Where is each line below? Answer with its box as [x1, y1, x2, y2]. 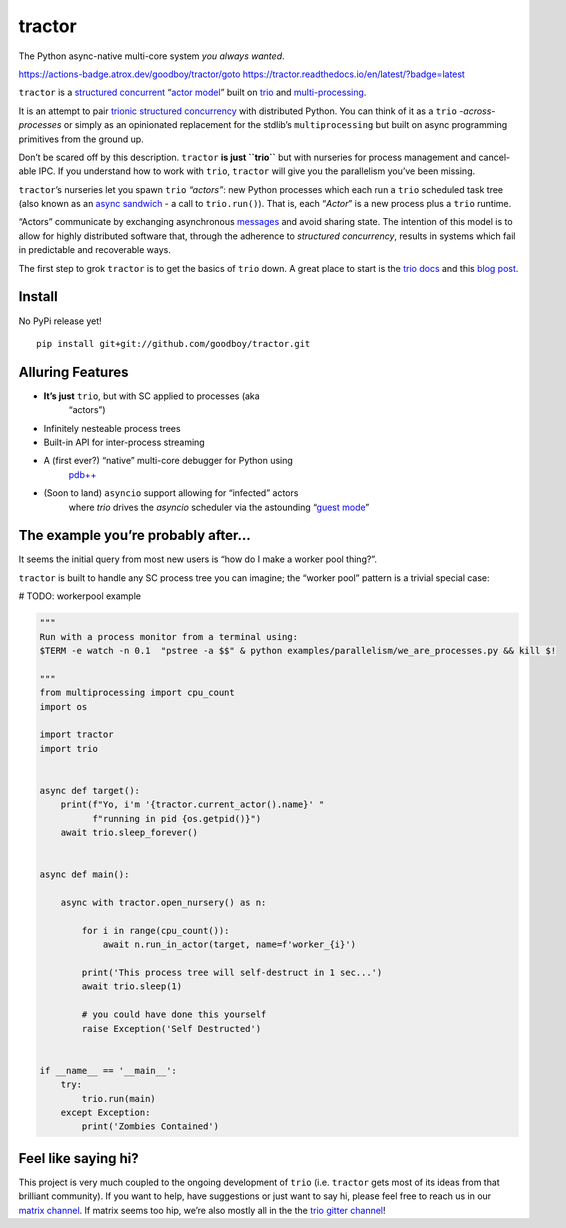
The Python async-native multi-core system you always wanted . [18, 50, 285, 62]
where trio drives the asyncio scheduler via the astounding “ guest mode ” [68, 501, 370, 513]
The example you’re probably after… [18, 527, 252, 544]
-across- [458, 105, 496, 117]
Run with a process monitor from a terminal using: [39, 631, 299, 642]
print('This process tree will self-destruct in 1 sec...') [81, 967, 383, 978]
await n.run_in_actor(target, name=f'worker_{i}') [102, 939, 357, 950]
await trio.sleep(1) [81, 981, 183, 992]
